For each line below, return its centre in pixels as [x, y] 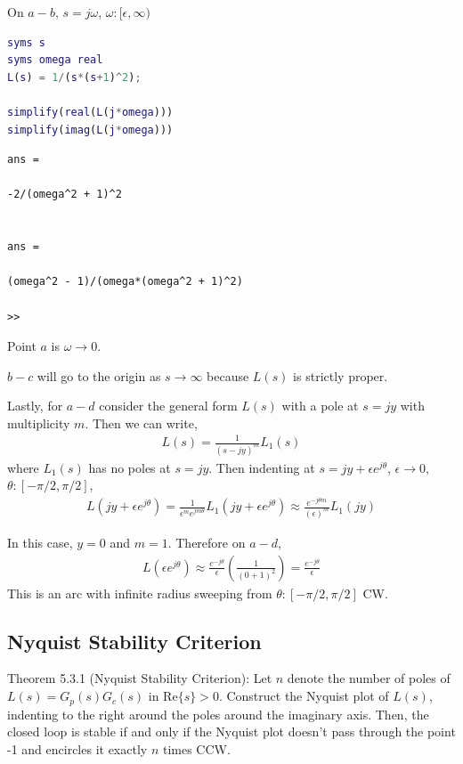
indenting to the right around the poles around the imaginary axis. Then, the [218, 714]
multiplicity [39, 423]
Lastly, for [35, 406]
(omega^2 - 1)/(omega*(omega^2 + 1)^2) [125, 282]
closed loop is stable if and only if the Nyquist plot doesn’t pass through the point [231, 731]
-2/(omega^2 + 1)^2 [65, 195]
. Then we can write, [141, 423]
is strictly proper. [341, 375]
